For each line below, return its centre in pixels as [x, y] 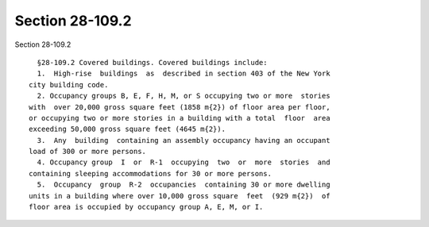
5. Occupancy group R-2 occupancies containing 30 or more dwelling [184, 185]
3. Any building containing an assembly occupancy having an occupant [184, 140]
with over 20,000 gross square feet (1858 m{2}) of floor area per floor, [180, 107]
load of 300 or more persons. [88, 152]
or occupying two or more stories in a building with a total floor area [180, 118]
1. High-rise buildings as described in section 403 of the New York [184, 74]
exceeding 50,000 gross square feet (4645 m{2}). [128, 129]
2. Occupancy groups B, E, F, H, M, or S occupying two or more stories [184, 96]
